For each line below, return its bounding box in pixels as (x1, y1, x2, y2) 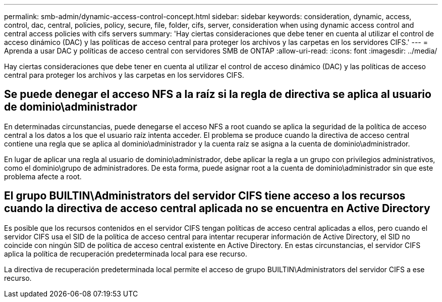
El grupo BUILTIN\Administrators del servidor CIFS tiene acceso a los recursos (4, 189, 406, 203)
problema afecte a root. (4, 172, 82, 181)
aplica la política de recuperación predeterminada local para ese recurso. (4, 249, 247, 258)
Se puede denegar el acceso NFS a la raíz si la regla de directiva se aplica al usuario (4, 88, 431, 101)
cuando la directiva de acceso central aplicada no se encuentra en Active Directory (4, 202, 430, 215)
